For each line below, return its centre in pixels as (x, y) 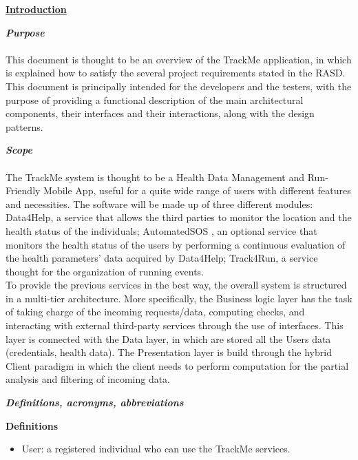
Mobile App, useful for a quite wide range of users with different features (197, 190)
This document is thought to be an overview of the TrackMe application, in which (179, 59)
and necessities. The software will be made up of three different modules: (159, 203)
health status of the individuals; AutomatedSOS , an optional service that (161, 230)
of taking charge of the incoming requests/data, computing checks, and (155, 312)
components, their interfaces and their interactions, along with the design (160, 113)
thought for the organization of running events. (105, 271)
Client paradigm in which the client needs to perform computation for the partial (177, 365)
